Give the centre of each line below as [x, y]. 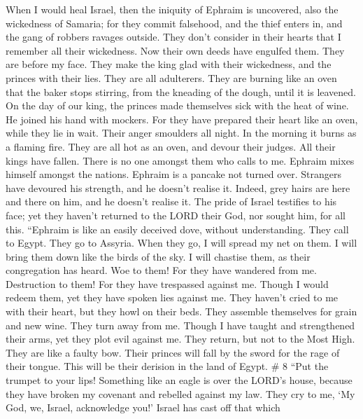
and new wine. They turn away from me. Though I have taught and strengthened [180, 325]
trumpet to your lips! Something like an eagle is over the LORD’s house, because [179, 380]
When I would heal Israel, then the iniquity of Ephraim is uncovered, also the [172, 9]
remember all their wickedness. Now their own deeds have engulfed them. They [175, 50]
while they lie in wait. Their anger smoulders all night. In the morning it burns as [181, 133]
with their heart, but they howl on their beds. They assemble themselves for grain [181, 311]
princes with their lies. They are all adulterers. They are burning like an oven [171, 77]
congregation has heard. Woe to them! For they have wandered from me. [161, 270]
